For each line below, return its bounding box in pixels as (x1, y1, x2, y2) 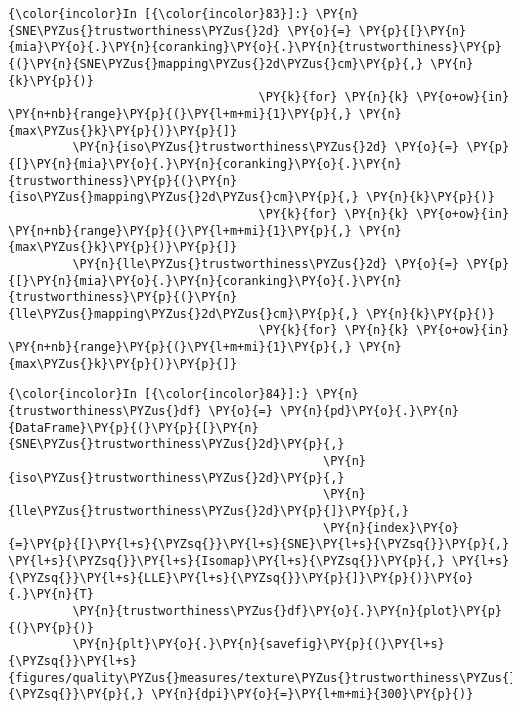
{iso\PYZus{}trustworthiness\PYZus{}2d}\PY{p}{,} (8, 470, 345, 485)
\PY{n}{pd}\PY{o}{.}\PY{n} (280, 404, 460, 419)
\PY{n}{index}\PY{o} (323, 520, 460, 535)
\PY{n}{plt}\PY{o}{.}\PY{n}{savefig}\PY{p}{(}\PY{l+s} (72, 637, 445, 652)
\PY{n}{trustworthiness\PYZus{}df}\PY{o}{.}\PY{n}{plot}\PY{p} (72, 603, 502, 618)
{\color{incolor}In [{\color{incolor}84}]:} (8, 387, 309, 402)
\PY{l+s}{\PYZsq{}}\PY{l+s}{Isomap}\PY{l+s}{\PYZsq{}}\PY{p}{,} (8, 554, 445, 568)
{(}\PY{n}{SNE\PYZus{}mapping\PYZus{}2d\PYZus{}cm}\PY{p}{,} (8, 56, 424, 71)
